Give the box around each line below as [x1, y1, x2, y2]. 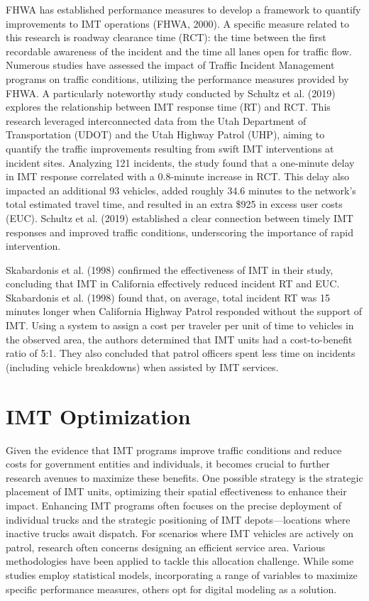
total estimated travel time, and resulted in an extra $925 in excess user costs [6, 197, 343, 211]
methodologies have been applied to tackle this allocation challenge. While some [6, 553, 354, 568]
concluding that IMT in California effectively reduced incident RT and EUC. [6, 276, 340, 291]
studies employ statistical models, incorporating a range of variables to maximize [6, 567, 358, 582]
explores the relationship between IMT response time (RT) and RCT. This [6, 99, 331, 114]
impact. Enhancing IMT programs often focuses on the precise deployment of [6, 497, 342, 512]
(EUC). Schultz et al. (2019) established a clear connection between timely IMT [6, 210, 353, 225]
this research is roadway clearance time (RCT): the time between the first [6, 30, 326, 45]
